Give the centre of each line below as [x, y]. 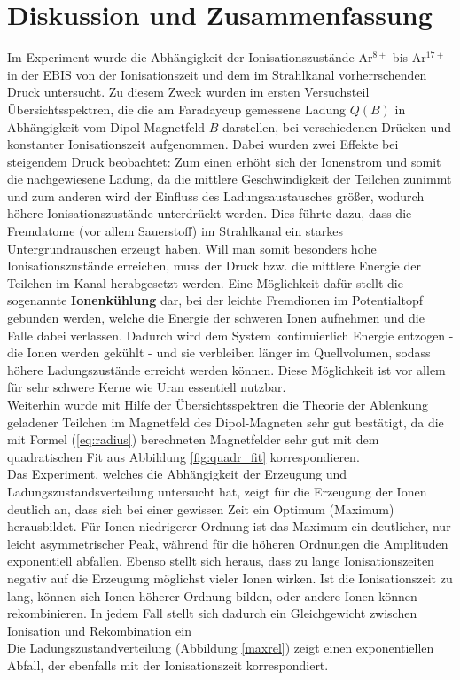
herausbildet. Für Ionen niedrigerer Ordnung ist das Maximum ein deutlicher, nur [229, 526]
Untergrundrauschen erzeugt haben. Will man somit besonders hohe [192, 248]
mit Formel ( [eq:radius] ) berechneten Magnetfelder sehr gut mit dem [193, 439]
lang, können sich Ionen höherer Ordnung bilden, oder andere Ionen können [212, 595]
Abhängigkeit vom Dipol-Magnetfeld [106, 126]
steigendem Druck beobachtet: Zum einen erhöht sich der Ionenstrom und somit [224, 161]
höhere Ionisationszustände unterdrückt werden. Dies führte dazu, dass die [210, 213]
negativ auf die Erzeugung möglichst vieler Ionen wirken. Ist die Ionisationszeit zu [230, 578]
